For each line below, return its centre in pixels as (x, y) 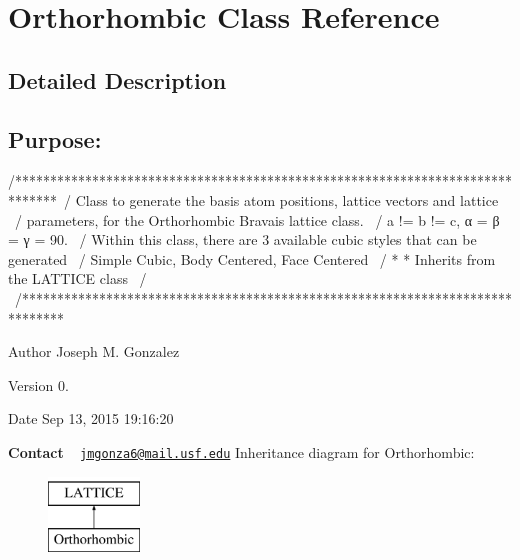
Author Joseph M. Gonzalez (94, 351)
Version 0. (38, 384)
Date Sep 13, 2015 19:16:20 (91, 418)
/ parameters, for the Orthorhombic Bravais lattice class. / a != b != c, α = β (257, 219)
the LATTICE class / (77, 278)
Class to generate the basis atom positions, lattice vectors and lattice (287, 199)
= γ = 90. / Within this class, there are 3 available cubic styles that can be (242, 239)
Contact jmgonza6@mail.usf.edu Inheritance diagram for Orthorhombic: (241, 451)
